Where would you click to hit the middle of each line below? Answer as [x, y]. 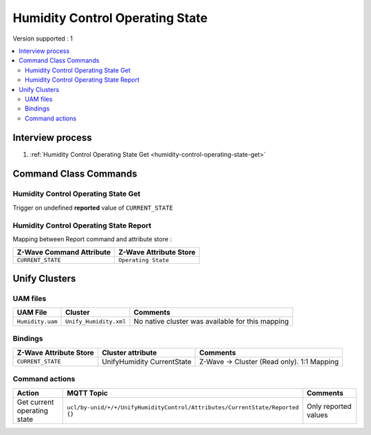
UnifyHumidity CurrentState [147, 361]
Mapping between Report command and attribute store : [92, 239]
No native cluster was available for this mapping [211, 322]
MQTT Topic [87, 393]
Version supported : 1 [43, 38]
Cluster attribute [130, 353]
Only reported [329, 406]
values [317, 414]
